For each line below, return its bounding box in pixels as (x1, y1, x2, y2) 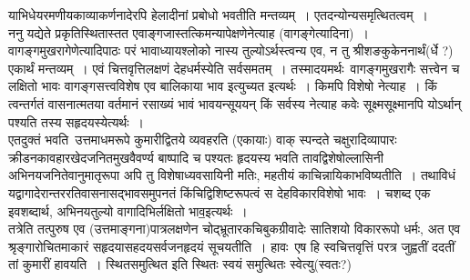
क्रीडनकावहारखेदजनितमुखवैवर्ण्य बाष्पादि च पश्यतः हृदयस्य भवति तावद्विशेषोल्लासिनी (8, 147, 383, 166)
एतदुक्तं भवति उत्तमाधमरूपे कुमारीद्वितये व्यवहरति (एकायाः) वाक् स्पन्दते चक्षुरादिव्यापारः (8, 130, 397, 149)
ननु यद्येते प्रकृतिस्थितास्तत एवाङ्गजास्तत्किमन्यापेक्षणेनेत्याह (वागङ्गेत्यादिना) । (8, 23, 369, 42)
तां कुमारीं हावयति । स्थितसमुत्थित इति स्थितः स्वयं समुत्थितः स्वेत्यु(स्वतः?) (8, 255, 352, 274)
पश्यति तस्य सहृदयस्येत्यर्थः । (8, 112, 145, 131)
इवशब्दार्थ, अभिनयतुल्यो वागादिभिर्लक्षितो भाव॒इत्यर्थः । (8, 201, 248, 220)
